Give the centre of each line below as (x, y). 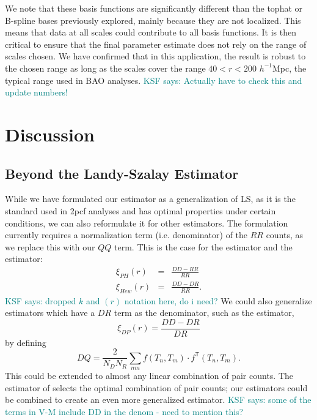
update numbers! (36, 92)
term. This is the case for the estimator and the (203, 246)
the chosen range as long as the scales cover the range (105, 68)
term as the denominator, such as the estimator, (204, 313)
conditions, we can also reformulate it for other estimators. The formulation (147, 223)
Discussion (50, 134)
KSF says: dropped (41, 300)
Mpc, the (290, 68)
